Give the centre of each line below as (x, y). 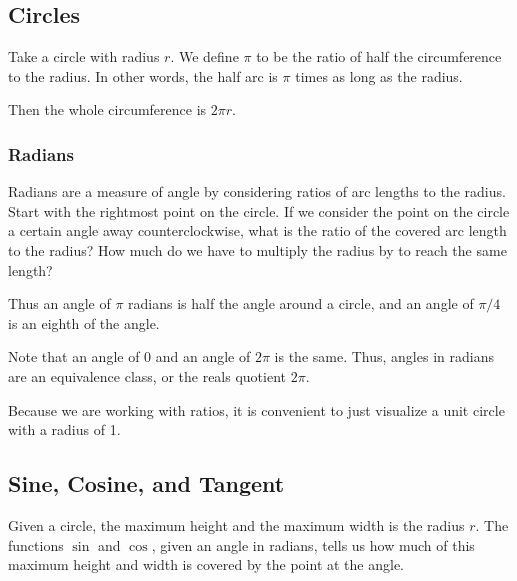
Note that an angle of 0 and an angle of (129, 356)
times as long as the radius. (379, 75)
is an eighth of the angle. (84, 322)
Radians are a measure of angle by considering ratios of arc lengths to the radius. (257, 191)
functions (36, 544)
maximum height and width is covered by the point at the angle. (206, 564)
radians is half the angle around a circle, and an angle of (301, 303)
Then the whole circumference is (107, 109)
